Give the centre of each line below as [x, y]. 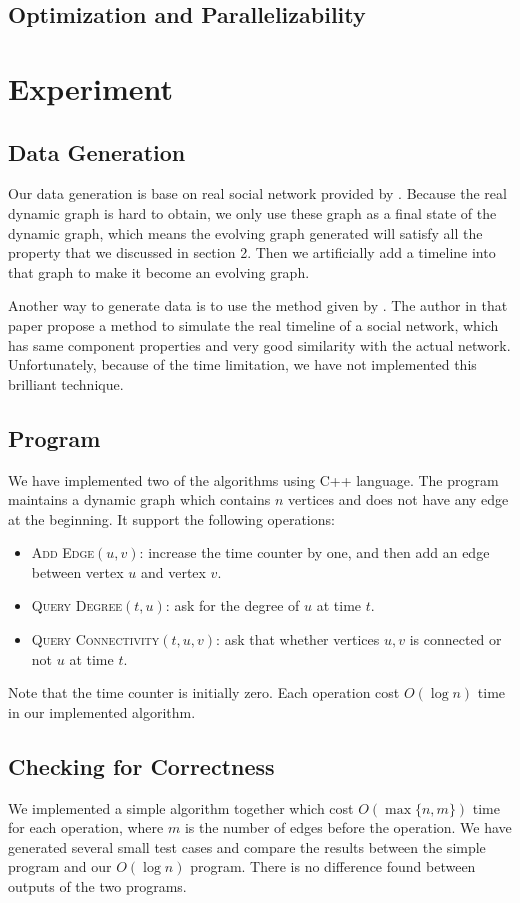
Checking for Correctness [141, 765]
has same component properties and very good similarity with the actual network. [259, 344]
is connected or [455, 639]
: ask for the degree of [232, 605]
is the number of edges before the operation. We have [348, 827]
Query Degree [77, 605]
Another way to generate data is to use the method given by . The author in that [258, 305]
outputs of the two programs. [97, 886]
